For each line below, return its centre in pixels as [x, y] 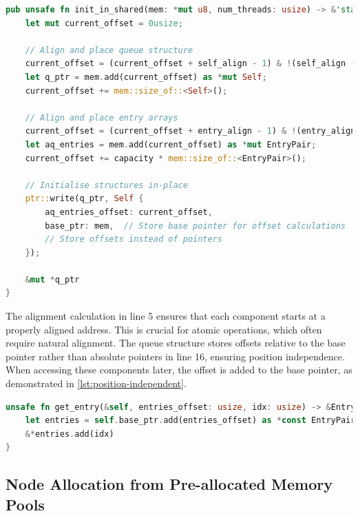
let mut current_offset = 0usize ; [104, 23]
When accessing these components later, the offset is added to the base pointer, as [179, 370]
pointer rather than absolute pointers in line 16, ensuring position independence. [175, 356]
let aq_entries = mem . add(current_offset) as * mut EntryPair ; [171, 144]
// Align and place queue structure [109, 50]
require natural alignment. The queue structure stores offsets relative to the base [176, 343]
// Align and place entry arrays [102, 117]
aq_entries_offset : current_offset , [129, 212]
